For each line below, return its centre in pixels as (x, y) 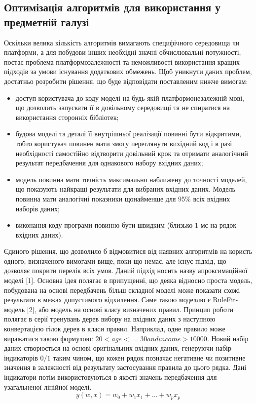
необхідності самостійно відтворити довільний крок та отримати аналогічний (132, 153)
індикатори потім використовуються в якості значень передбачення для (110, 377)
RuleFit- (225, 300)
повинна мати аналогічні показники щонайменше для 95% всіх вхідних (123, 198)
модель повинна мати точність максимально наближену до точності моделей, (131, 179)
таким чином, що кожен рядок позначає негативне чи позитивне (149, 357)
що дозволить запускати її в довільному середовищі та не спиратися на (123, 107)
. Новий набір (228, 338)
